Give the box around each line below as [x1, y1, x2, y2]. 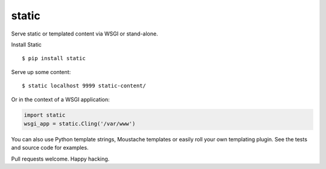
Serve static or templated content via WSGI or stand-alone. [11, 30, 158, 37]
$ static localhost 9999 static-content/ [22, 82, 146, 90]
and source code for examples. [11, 144, 89, 152]
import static [24, 112, 66, 118]
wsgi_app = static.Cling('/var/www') [24, 120, 136, 127]
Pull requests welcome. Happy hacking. [11, 155, 110, 162]
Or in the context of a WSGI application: [11, 96, 110, 103]
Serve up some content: [11, 68, 71, 75]
